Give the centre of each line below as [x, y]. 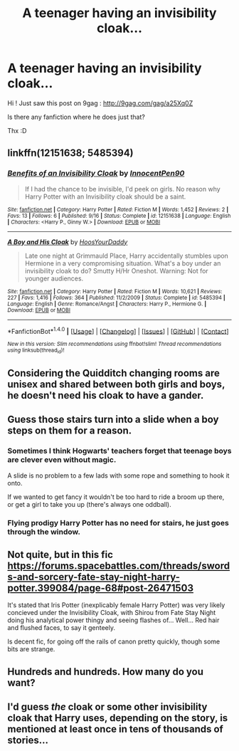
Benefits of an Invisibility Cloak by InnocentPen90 [96, 174]
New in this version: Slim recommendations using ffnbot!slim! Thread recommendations [115, 344]
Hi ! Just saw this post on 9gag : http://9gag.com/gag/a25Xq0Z [100, 103]
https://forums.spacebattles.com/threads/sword [118, 566]
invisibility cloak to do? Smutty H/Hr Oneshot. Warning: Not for [116, 271]
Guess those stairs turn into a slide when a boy [113, 420]
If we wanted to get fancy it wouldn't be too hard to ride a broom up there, [116, 497]
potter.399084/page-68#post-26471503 [101, 588]
